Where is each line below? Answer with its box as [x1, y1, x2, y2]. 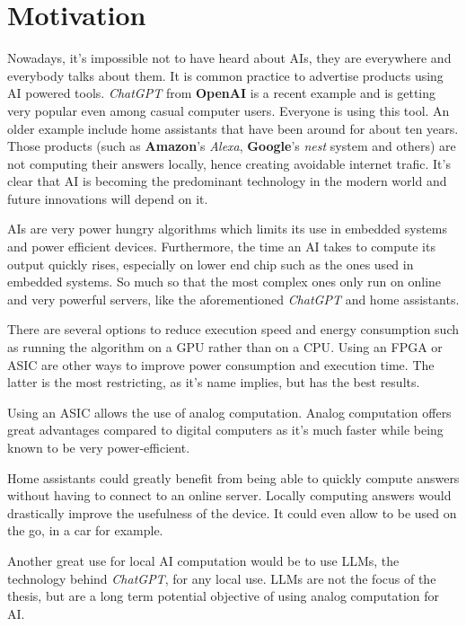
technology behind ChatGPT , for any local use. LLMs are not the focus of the [7, 569, 436, 587]
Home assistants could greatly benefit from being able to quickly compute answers [7, 468, 460, 487]
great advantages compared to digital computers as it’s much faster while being [7, 420, 444, 439]
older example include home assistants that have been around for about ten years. [7, 119, 459, 137]
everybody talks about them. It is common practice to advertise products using [7, 66, 444, 84]
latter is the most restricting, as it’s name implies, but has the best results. [7, 373, 420, 392]
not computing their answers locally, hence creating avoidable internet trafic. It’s [7, 154, 451, 172]
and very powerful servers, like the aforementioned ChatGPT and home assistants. [7, 289, 460, 308]
